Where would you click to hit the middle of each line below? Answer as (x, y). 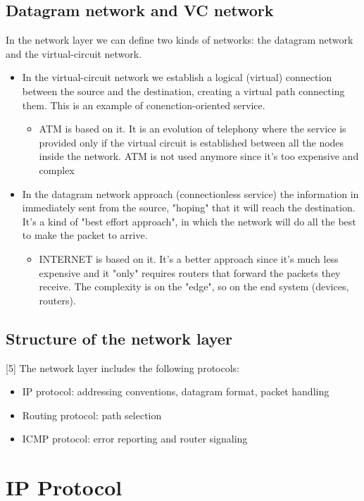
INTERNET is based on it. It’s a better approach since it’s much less (189, 258)
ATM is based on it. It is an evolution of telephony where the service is (193, 129)
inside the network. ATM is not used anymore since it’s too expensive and (199, 156)
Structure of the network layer (119, 338)
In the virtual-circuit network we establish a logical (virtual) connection (177, 77)
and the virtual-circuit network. (74, 53)
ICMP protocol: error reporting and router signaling (135, 439)
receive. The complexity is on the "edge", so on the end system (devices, (194, 286)
